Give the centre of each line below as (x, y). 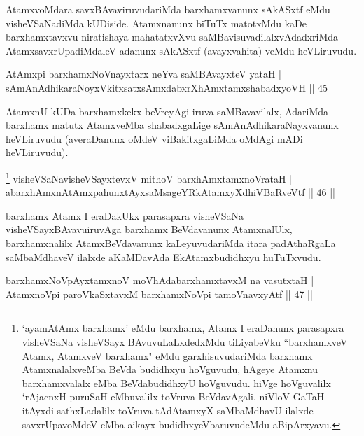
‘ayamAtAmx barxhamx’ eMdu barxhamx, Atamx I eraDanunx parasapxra (183, 328)
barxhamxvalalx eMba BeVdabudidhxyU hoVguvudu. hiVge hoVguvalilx (176, 382)
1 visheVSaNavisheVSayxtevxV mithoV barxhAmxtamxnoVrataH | (149, 177)
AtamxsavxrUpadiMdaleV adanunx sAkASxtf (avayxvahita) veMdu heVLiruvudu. (181, 50)
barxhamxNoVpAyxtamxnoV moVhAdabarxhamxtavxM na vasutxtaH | (160, 280)
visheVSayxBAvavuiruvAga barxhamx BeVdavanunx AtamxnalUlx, (149, 229)
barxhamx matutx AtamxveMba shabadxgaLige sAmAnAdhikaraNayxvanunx (172, 125)
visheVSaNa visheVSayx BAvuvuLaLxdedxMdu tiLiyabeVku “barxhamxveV (185, 341)
